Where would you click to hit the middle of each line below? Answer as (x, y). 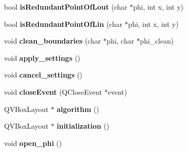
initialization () (83, 126)
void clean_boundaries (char (53, 41)
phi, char (121, 41)
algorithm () (78, 109)
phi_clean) (157, 41)
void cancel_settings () (43, 75)
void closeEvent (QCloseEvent (53, 91)
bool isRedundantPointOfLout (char (66, 7)
